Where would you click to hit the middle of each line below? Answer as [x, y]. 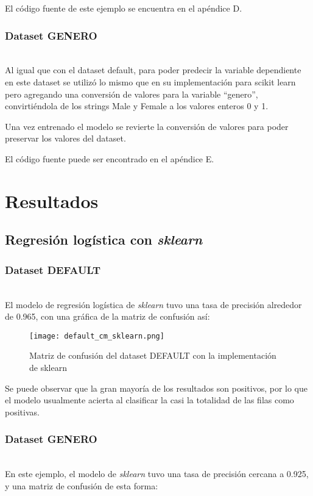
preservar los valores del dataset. [65, 138]
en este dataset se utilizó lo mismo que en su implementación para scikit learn [150, 82]
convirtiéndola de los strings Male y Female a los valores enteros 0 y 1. [137, 106]
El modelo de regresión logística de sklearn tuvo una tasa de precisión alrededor [153, 304]
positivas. [22, 412]
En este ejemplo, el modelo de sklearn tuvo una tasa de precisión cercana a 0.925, [157, 474]
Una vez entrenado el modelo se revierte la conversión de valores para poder [147, 126]
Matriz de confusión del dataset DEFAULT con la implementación [153, 355]
